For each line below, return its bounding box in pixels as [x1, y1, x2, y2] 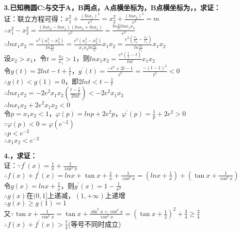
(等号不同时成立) [68, 218, 121, 229]
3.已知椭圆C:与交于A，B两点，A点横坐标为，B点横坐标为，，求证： [4, 2, 221, 12]
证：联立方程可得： [4, 13, 65, 23]
